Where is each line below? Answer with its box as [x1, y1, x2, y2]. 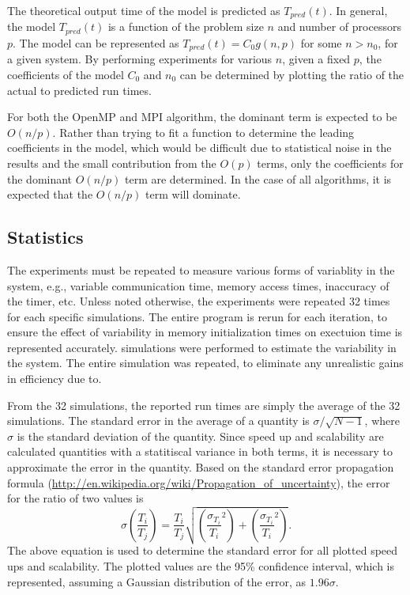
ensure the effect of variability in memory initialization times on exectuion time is [7, 324, 403, 340]
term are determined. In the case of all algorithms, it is [125, 170, 392, 187]
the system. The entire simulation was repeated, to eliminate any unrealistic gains [7, 354, 404, 371]
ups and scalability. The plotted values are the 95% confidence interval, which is [7, 558, 394, 574]
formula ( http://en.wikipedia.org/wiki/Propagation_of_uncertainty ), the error [7, 474, 390, 491]
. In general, [329, 2, 388, 18]
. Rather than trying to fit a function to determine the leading [52, 123, 355, 140]
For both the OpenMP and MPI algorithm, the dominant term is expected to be [7, 108, 397, 125]
